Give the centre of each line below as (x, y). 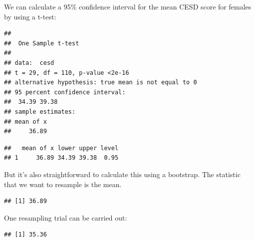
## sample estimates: (40, 112)
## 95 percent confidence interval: (65, 92)
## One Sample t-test (42, 43)
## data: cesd (29, 63)
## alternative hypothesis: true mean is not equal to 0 (101, 83)
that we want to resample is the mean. (63, 184)
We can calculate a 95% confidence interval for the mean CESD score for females (128, 6)
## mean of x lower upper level (61, 148)
